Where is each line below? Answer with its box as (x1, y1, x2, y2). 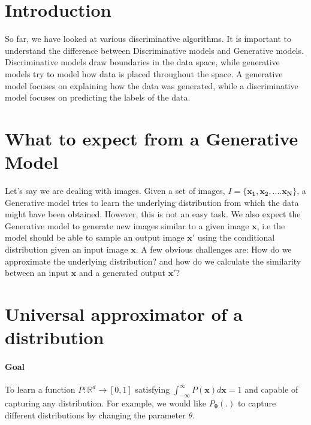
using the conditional (197, 231, 275, 244)
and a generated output (79, 266, 165, 279)
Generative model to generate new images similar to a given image (5, 219, 249, 232)
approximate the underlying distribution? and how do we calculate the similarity (5, 254, 301, 267)
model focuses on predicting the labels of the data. (5, 91, 191, 104)
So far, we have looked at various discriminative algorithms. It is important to (5, 32, 292, 45)
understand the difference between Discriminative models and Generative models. (5, 44, 304, 56)
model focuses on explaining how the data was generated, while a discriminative (5, 79, 298, 92)
